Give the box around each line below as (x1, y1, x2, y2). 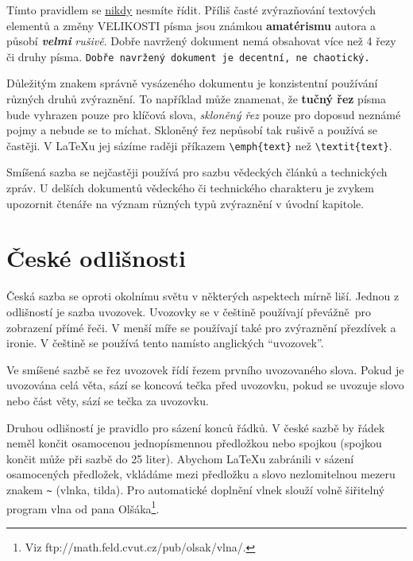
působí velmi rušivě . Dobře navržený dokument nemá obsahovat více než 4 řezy (6, 33, 396, 49)
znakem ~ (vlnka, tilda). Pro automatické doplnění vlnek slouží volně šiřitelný (6, 481, 385, 497)
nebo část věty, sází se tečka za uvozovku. (6, 392, 209, 408)
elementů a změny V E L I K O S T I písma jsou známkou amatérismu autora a (6, 17, 376, 33)
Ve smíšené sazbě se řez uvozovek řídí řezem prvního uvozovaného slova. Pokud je (6, 361, 404, 377)
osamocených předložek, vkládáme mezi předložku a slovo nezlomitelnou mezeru (6, 466, 396, 482)
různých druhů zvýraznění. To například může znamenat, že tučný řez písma (6, 91, 386, 107)
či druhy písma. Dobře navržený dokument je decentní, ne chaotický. (6, 48, 370, 64)
